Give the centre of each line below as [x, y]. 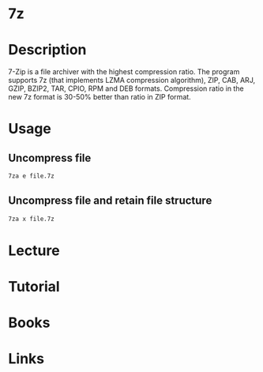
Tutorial [34, 287]
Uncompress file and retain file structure [110, 201]
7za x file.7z [32, 219]
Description [47, 50]
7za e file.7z [32, 176]
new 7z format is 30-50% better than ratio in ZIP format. [100, 97]
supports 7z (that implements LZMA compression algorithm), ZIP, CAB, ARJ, [131, 81]
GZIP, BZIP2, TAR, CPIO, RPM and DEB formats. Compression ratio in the [126, 88]
